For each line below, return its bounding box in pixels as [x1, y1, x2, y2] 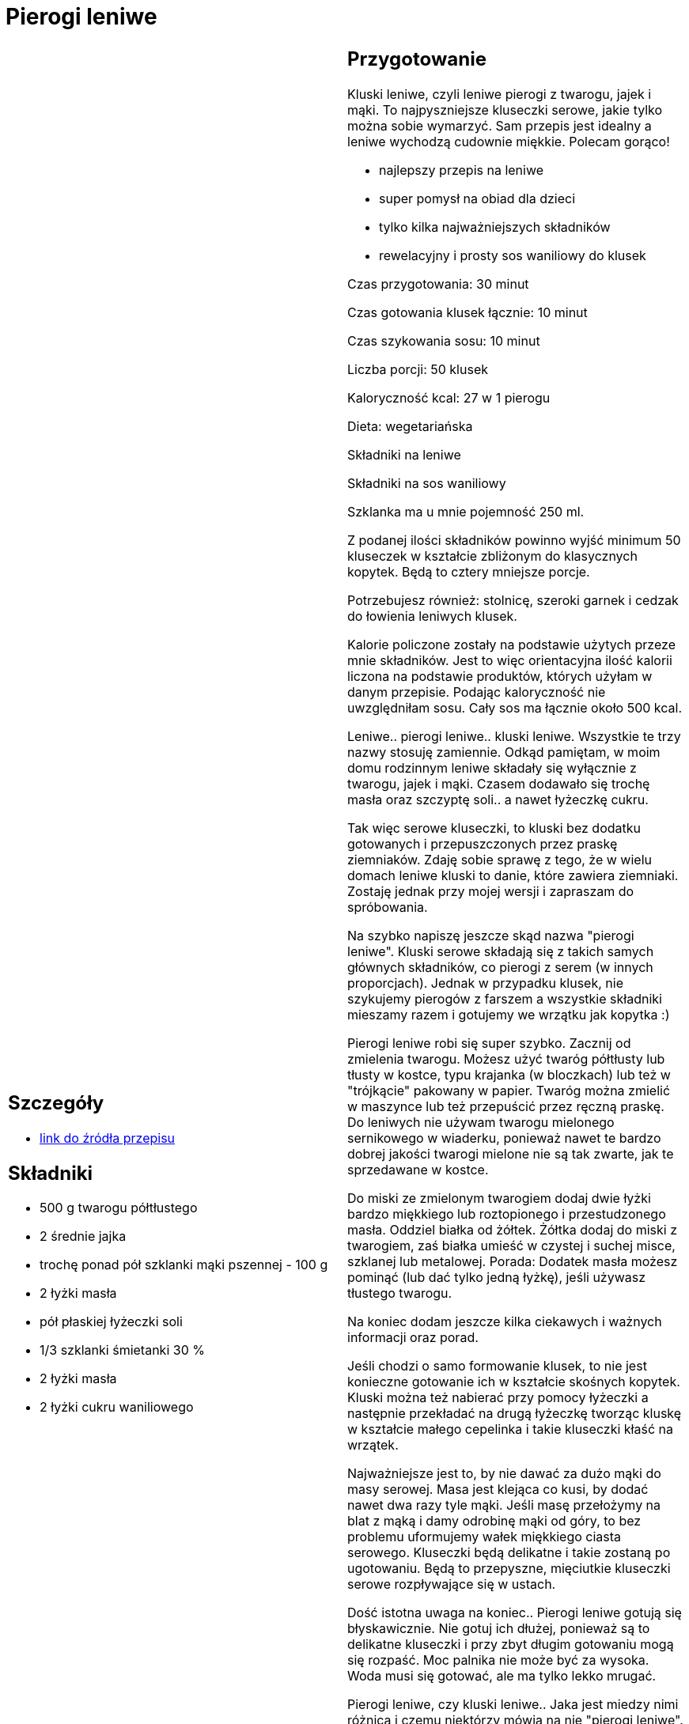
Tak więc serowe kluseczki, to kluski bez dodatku [347, 819, 641, 836]
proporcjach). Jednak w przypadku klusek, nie [347, 974, 623, 991]
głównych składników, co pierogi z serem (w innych [347, 958, 653, 975]
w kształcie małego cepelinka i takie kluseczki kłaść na [347, 1420, 673, 1437]
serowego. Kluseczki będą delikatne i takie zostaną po [347, 1544, 671, 1560]
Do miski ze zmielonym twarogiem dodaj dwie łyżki [347, 1189, 651, 1206]
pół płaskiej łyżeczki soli [40, 1314, 183, 1330]
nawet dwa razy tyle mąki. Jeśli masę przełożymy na [347, 1496, 661, 1513]
